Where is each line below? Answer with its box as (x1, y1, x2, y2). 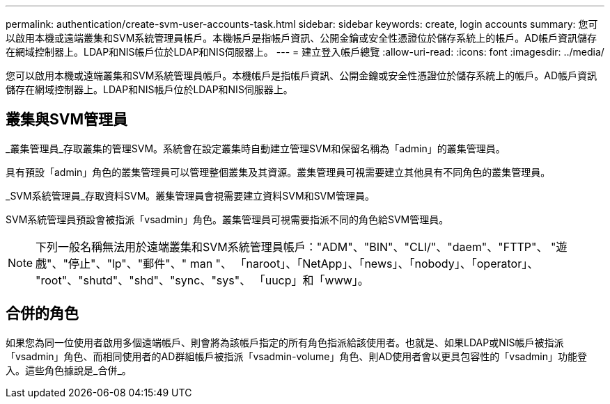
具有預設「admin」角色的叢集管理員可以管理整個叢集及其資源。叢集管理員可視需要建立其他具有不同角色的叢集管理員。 (6, 165, 551, 178)
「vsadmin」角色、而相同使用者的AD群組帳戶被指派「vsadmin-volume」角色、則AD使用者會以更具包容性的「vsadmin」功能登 (6, 350, 587, 362)
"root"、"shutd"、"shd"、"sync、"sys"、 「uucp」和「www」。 (36, 273, 369, 287)
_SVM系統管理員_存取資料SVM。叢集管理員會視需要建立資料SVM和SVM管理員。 (6, 189, 375, 202)
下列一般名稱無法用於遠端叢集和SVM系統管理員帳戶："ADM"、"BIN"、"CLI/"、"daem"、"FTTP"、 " (36, 239, 556, 254)
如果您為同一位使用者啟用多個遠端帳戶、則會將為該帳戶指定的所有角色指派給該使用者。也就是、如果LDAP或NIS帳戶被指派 (6, 336, 564, 348)
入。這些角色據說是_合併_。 (6, 364, 132, 376)
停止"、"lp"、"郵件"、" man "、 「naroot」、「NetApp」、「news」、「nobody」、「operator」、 (68, 256, 539, 270)
